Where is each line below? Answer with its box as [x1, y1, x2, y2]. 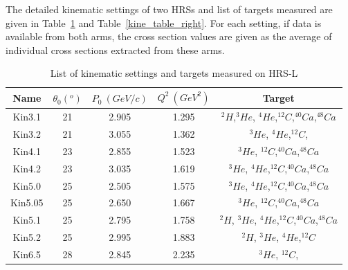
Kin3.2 [12, 127, 41, 141]
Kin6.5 [12, 246, 41, 261]
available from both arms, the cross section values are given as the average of [6, 29, 332, 44]
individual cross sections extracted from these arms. [6, 42, 225, 57]
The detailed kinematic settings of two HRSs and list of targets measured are [6, 2, 333, 16]
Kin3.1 [12, 109, 41, 124]
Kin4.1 [12, 143, 41, 158]
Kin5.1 [12, 213, 41, 227]
